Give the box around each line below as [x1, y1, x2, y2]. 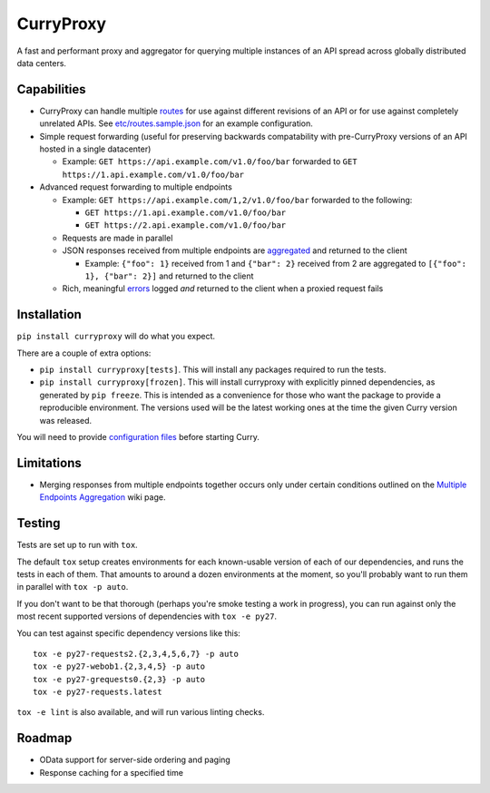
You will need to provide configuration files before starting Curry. [16, 431, 260, 442]
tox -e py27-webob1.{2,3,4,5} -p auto [33, 661, 206, 671]
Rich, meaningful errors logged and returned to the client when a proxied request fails [62, 283, 384, 294]
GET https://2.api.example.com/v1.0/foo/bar [84, 220, 287, 230]
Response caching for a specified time [39, 767, 183, 778]
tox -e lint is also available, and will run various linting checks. [16, 707, 265, 718]
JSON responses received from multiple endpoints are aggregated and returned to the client [62, 245, 407, 256]
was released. [39, 415, 93, 426]
